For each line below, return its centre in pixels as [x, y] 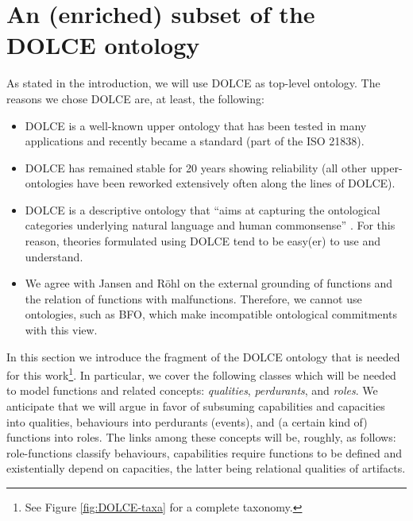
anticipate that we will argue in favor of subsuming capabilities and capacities [196, 406]
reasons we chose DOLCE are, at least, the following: [135, 98]
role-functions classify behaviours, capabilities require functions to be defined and [205, 452]
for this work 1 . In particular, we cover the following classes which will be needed [201, 374]
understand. [54, 256]
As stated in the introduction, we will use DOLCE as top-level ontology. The [193, 83]
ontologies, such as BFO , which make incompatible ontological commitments [211, 314]
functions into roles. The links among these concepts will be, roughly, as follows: [201, 437]
